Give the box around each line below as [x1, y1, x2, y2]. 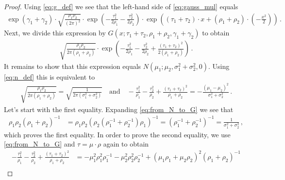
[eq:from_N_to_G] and [4, 139, 75, 149]
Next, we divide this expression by [4, 28, 106, 38]
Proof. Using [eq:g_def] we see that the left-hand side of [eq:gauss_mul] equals [4, 1, 238, 11]
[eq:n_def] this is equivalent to [4, 71, 95, 82]
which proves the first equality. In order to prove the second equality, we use [4, 129, 231, 139]
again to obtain [103, 139, 149, 149]
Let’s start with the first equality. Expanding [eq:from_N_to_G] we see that [4, 104, 234, 114]
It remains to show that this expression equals [4, 61, 141, 71]
